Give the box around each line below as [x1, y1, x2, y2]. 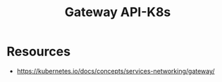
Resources [6, 43, 71, 60]
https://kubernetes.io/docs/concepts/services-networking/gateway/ [16, 67, 216, 75]
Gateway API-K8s [64, 4, 171, 20]
